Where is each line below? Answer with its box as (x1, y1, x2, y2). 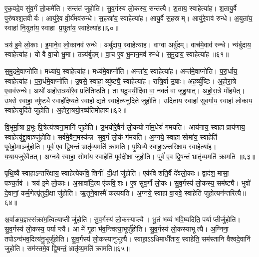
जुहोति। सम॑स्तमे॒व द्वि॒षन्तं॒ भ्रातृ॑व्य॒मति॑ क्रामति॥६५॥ (4, 243, 130, 254)
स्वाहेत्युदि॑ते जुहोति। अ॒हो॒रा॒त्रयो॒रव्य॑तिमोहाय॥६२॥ (4, 105, 127, 115)
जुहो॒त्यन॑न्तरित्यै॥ (204, 187, 246, 198)
